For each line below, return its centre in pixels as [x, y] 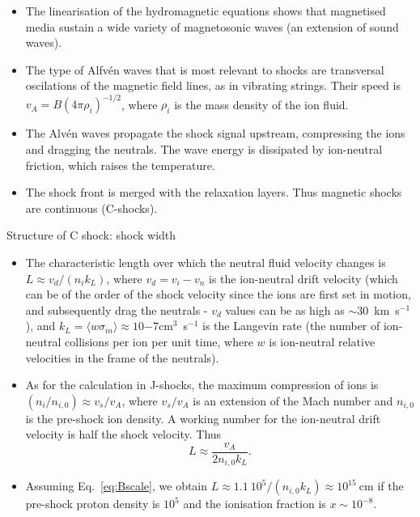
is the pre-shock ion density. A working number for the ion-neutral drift [203, 418]
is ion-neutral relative [322, 341]
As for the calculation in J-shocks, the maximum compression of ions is [202, 385]
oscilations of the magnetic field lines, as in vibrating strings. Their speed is [213, 85]
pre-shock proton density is [93, 504]
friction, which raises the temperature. [120, 165]
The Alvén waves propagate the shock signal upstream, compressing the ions [215, 133]
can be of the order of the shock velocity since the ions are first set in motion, [218, 294]
